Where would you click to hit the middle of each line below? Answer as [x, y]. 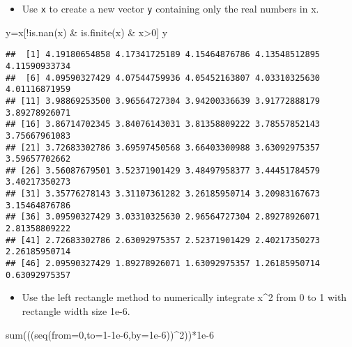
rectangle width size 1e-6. [76, 310]
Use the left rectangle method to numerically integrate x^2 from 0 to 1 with [184, 297]
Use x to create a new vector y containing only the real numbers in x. [170, 8]
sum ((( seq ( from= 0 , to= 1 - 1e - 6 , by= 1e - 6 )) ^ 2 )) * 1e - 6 [110, 334]
